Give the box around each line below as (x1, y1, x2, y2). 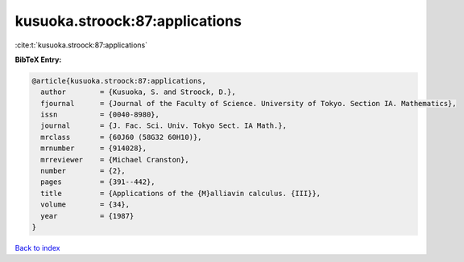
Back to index (14, 243, 60, 252)
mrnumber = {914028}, (40, 144, 147, 153)
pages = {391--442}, (40, 178, 156, 186)
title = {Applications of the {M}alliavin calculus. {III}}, (40, 189, 321, 198)
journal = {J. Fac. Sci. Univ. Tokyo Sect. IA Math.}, (40, 121, 288, 130)
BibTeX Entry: (14, 55, 62, 64)
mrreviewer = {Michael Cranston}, (40, 155, 189, 164)
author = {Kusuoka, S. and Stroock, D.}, (40, 88, 237, 96)
